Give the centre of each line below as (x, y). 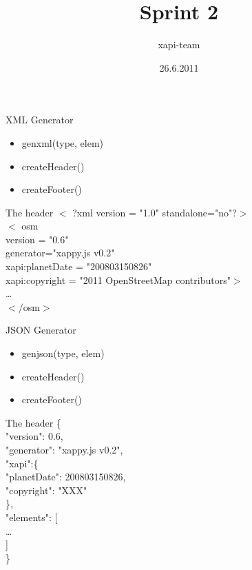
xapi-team (179, 44)
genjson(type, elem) (63, 353)
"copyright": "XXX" (46, 490)
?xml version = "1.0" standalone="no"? (155, 212)
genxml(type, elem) (63, 142)
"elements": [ (32, 517)
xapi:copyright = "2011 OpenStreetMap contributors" (118, 279)
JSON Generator (41, 330)
